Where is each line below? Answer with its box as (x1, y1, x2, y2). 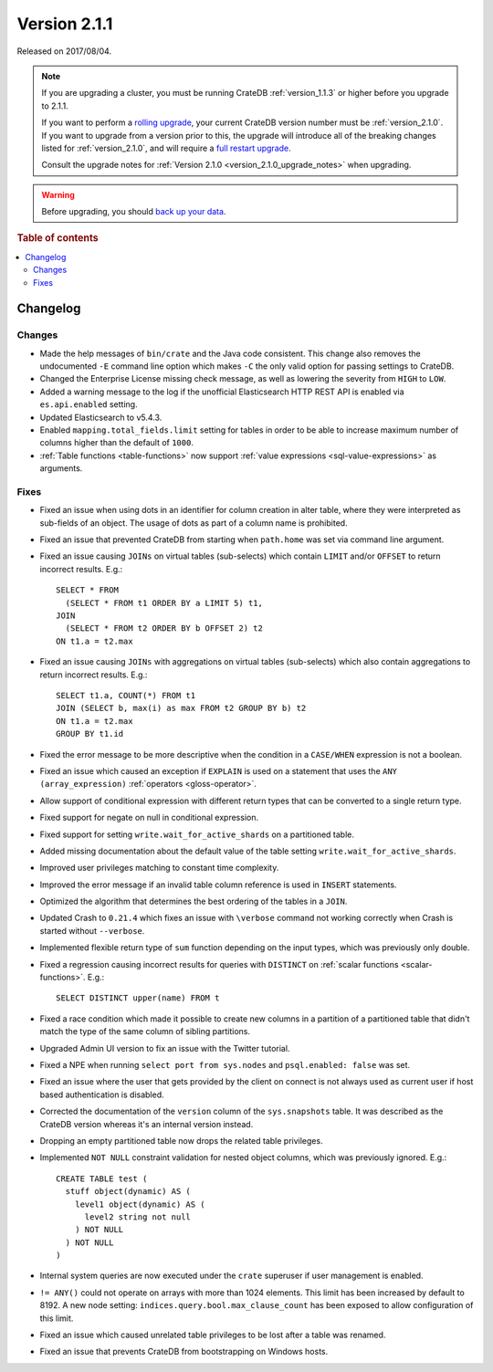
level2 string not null (84, 1211, 192, 1222)
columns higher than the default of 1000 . (39, 437, 194, 448)
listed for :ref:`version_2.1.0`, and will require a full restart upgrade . (41, 142, 291, 153)
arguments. (39, 463, 83, 474)
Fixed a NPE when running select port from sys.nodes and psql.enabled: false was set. (39, 1059, 411, 1070)
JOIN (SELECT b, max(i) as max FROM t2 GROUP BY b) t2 (56, 703, 307, 714)
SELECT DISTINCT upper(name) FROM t (56, 993, 220, 1003)
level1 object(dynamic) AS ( (74, 1199, 205, 1210)
